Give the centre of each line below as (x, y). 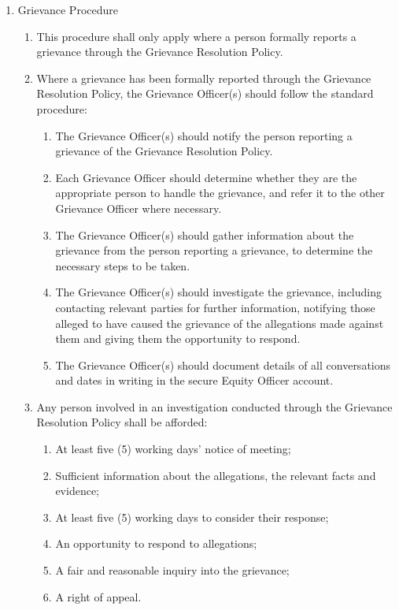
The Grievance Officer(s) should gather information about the (205, 234)
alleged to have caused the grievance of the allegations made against (220, 323)
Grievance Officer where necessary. (139, 208)
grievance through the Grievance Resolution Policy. (160, 52)
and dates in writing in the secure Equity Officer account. (194, 380)
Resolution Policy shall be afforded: (122, 422)
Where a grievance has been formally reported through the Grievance (204, 78)
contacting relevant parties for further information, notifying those (215, 307)
